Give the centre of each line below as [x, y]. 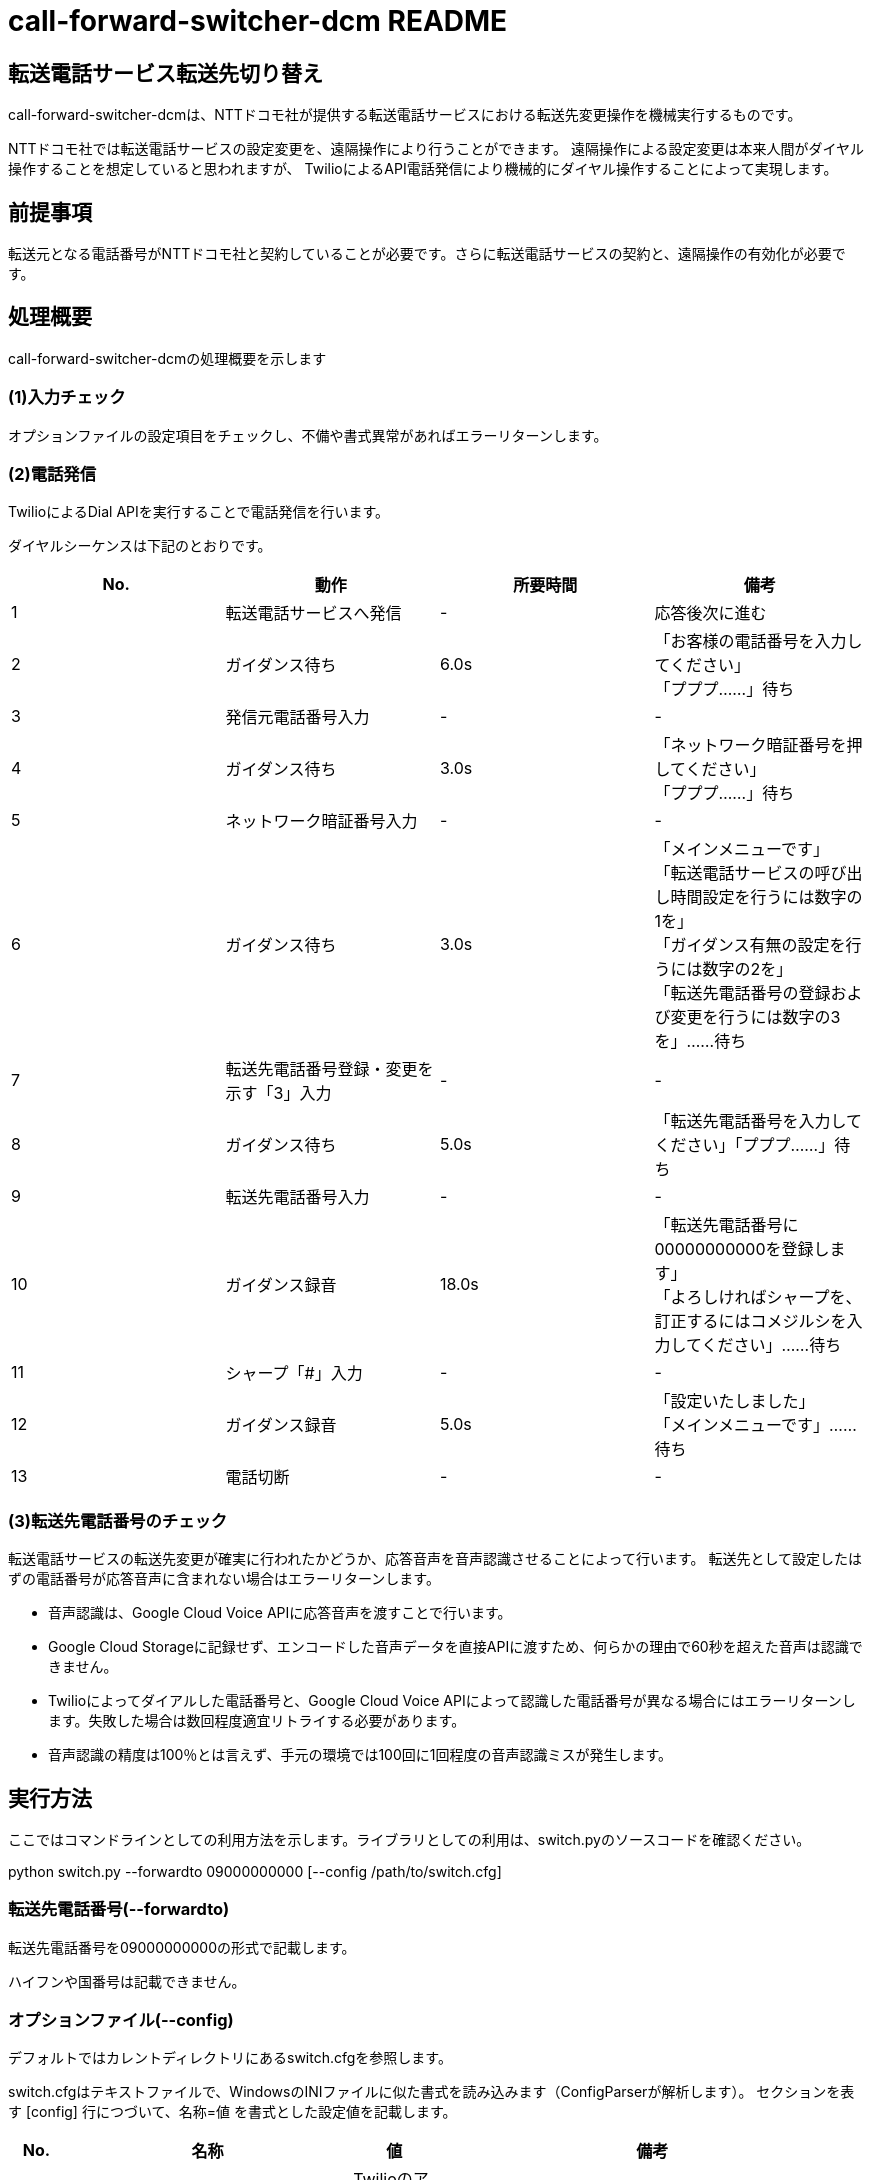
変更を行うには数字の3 [755, 1017]
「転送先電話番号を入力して [758, 1121]
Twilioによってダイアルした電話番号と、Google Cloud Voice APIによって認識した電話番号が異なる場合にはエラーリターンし [452, 1701]
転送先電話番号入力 [297, 1197]
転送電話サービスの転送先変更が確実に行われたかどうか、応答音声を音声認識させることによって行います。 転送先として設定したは [435, 1559]
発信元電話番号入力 [297, 717]
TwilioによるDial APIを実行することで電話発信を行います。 [198, 512]
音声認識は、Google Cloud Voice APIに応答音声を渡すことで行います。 [280, 1613]
